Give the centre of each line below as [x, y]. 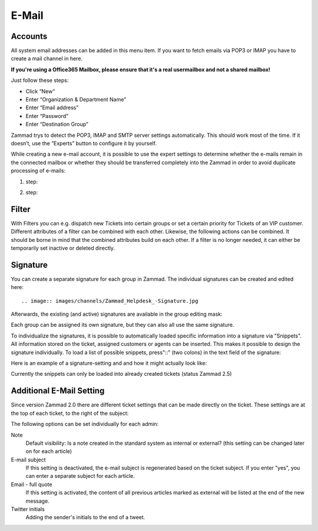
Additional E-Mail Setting [58, 391]
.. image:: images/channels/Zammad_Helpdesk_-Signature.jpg [110, 301]
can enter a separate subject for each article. [80, 476]
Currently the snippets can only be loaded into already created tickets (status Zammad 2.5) [121, 374]
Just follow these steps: [40, 80]
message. [37, 501]
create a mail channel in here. [47, 58]
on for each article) [49, 451]
